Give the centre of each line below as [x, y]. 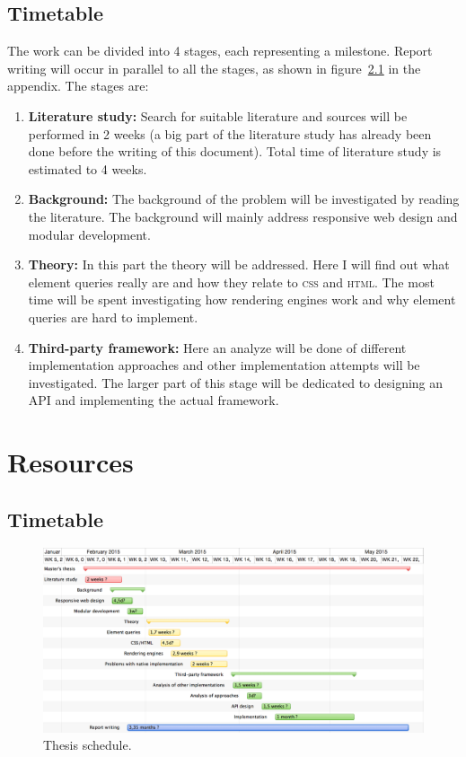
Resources [70, 462]
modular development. [89, 234]
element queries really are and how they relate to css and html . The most [231, 282]
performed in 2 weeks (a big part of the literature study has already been [230, 133]
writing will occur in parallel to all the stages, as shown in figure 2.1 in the [214, 68]
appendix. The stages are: [78, 86]
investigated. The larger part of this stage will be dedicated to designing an [236, 382]
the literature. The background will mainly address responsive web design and [243, 216]
